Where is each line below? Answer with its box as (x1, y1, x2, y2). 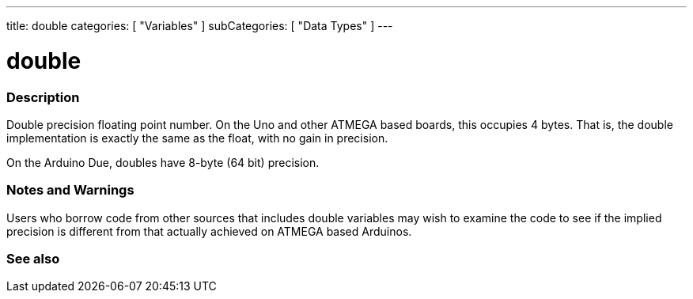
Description (6, 89, 80, 105)
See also (6, 251, 60, 267)
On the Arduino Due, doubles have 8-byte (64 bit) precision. (6, 155, 320, 169)
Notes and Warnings (6, 182, 134, 199)
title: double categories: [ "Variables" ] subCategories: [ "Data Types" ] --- (6, 19, 393, 32)
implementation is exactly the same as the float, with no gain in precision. (6, 131, 388, 145)
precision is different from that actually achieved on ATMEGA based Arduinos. (6, 224, 412, 238)
